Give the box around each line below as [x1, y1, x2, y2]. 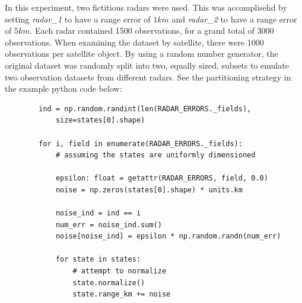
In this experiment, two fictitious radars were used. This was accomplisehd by [5, 1, 287, 13]
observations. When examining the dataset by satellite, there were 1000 [5, 36, 264, 48]
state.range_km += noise [72, 290, 171, 299]
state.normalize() [72, 278, 145, 287]
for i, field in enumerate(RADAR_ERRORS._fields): [39, 139, 243, 148]
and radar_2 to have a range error [171, 12, 297, 25]
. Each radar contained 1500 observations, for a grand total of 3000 [30, 24, 274, 37]
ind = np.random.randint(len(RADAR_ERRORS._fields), [39, 104, 252, 113]
